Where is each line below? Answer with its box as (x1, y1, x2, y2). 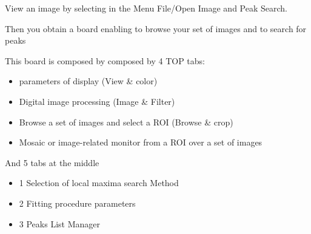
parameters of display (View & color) (19, 75, 158, 87)
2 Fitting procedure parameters (19, 196, 136, 209)
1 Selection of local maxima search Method (19, 176, 179, 189)
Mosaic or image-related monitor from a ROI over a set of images (19, 136, 263, 149)
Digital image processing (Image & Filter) (19, 95, 175, 107)
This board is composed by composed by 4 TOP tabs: (5, 54, 205, 67)
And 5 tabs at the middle (5, 156, 99, 169)
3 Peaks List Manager (19, 217, 100, 230)
